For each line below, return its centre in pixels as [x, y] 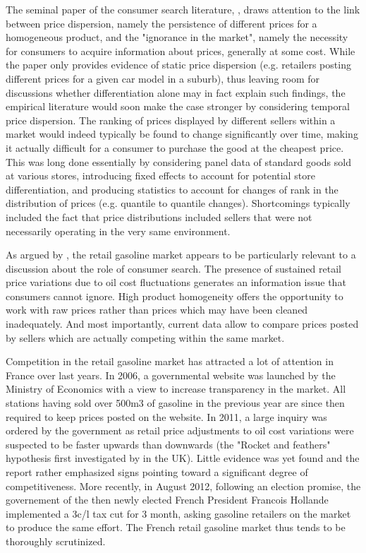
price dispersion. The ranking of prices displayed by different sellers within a [171, 120]
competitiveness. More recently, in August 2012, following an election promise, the [183, 486]
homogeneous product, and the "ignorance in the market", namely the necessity [177, 37]
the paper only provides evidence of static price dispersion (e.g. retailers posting [178, 65]
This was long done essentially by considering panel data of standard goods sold [178, 161]
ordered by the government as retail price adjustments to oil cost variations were [180, 430]
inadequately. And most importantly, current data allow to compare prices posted [182, 324]
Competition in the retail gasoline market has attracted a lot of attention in [170, 361]
